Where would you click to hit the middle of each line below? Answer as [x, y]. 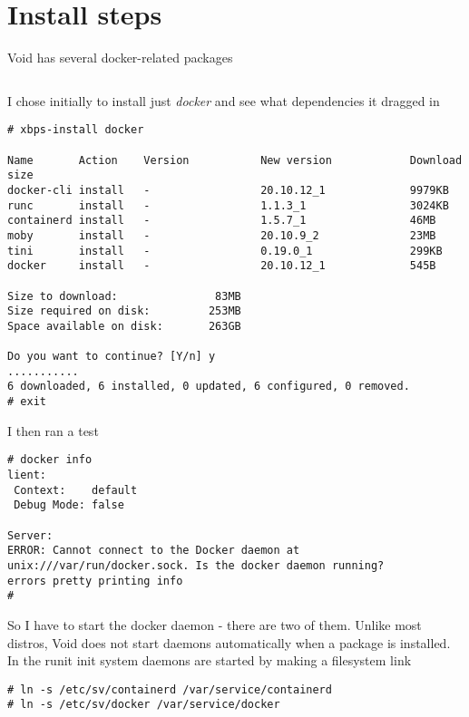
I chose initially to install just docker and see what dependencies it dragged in [224, 100]
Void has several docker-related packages [120, 58]
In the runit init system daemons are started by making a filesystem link [210, 660]
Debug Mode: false [69, 505]
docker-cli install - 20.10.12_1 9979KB [228, 190]
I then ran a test [53, 430]
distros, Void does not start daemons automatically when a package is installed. [229, 642]
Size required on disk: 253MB [124, 311]
